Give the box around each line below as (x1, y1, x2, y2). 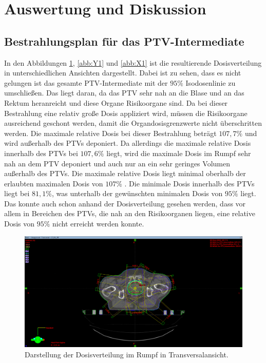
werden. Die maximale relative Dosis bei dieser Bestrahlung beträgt (4, 127, 217, 138)
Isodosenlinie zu (185, 77, 236, 88)
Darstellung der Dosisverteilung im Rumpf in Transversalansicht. (25, 349, 229, 359)
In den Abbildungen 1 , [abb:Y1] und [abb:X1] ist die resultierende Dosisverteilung (4, 57, 262, 68)
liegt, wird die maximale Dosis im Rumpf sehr (106, 147, 251, 158)
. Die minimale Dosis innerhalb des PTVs (124, 178, 255, 188)
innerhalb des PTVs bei (4, 147, 78, 158)
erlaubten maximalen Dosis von (4, 178, 103, 188)
